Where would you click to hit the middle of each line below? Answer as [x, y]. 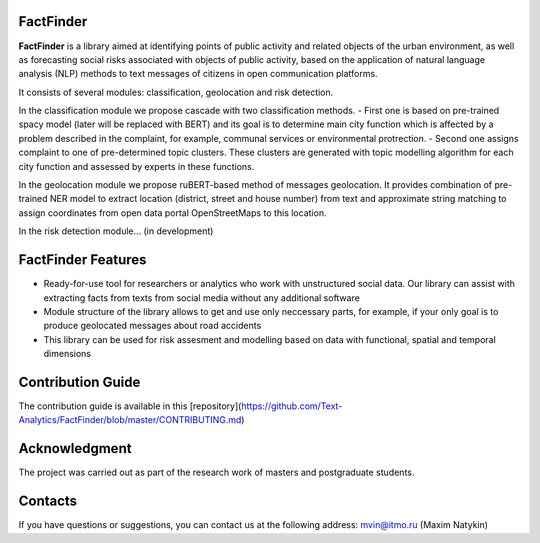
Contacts [48, 501]
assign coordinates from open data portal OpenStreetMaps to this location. [172, 212]
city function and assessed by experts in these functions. [136, 166]
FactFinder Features [82, 260]
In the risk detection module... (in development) [116, 231]
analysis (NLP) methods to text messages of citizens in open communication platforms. [198, 74]
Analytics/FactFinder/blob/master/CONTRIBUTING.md [130, 420]
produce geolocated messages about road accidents [152, 326]
